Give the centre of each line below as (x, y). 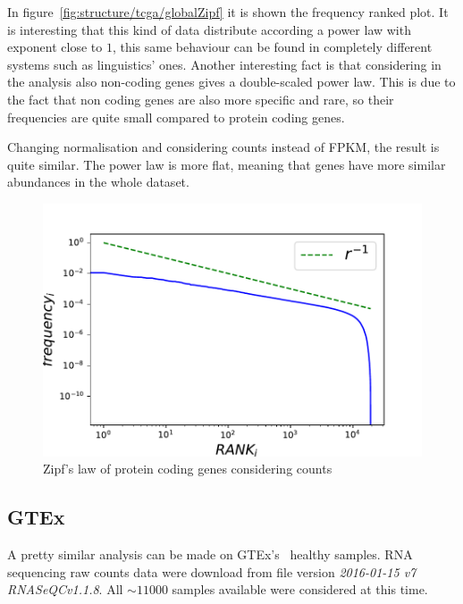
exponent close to (55, 47)
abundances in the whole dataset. (98, 182)
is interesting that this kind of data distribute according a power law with (209, 29)
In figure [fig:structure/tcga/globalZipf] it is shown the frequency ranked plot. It (228, 12)
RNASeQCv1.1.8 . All (65, 589)
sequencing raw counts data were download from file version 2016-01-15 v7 (212, 571)
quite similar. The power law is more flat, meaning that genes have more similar (227, 164)
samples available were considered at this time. (300, 589)
